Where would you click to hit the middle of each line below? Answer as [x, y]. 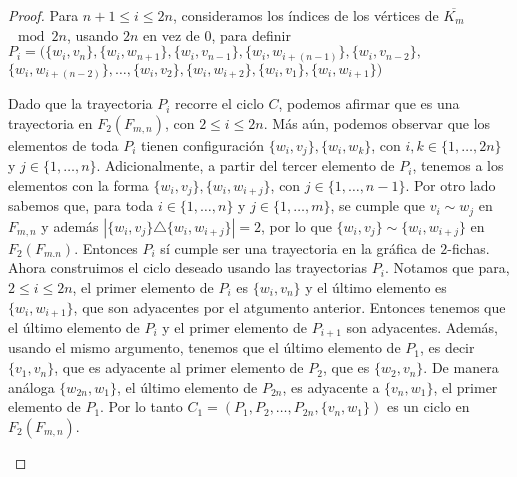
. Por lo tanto [141, 406]
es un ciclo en [428, 406]
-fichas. [468, 247]
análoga [31, 386]
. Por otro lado [450, 184]
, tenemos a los [458, 165]
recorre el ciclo [219, 103]
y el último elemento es [376, 286]
